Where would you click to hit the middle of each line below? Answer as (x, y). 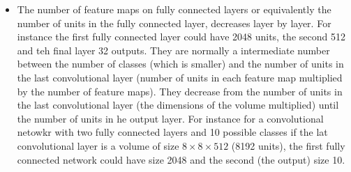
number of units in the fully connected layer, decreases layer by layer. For (174, 23)
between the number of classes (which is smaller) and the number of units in (180, 64)
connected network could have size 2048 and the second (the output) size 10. (181, 159)
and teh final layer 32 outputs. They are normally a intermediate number (173, 50)
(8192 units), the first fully (288, 145)
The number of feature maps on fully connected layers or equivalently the (174, 9)
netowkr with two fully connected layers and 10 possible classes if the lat (172, 132)
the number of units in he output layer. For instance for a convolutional (170, 118)
